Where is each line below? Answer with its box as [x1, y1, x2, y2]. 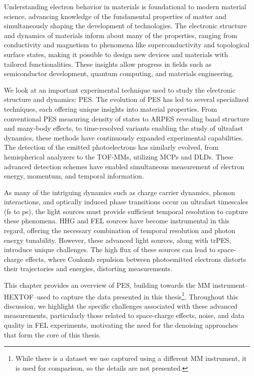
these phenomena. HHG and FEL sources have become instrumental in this [4, 216, 230, 226]
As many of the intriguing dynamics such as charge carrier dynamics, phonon [4, 187, 235, 197]
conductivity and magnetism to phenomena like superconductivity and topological [4, 40, 250, 50]
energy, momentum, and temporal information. [4, 171, 144, 181]
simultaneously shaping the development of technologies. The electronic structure [4, 20, 247, 31]
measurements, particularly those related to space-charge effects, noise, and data [4, 310, 245, 320]
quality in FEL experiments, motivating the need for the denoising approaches [4, 320, 238, 330]
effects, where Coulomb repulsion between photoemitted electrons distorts [25, 254, 246, 264]
